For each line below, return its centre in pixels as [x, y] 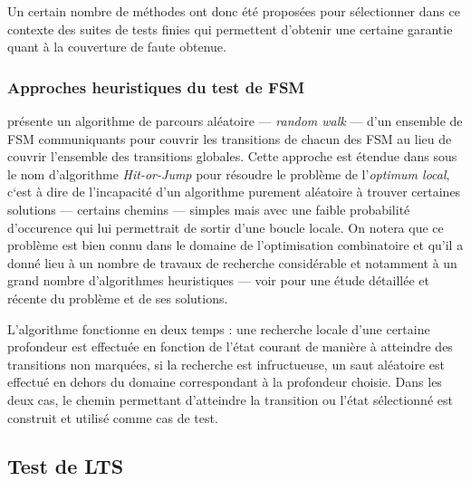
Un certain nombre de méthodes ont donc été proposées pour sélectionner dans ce [234, 11]
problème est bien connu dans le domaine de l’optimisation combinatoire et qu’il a [235, 245]
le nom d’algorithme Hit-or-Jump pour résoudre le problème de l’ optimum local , [229, 173]
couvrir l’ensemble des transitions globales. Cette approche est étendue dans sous [232, 156]
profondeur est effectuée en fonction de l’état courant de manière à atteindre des [230, 346]
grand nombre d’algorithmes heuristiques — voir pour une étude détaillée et [218, 280]
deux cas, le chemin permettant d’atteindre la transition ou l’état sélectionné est [230, 399]
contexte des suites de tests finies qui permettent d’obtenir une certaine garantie [230, 29]
